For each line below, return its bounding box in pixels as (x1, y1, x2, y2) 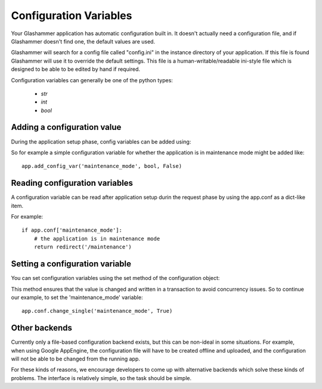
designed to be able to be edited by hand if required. (11, 66, 140, 73)
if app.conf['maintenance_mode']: (21, 227, 122, 234)
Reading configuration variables (11, 178, 134, 188)
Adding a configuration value (11, 122, 122, 132)
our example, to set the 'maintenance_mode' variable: (11, 294, 143, 301)
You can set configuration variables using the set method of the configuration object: (11, 275, 220, 282)
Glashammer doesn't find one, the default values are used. (11, 38, 155, 45)
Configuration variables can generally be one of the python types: (11, 76, 173, 83)
